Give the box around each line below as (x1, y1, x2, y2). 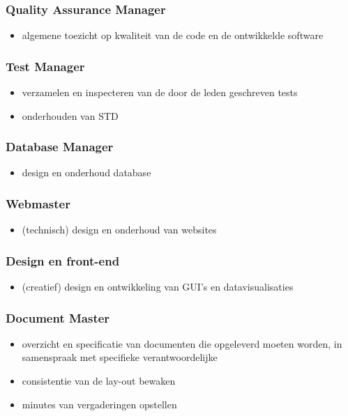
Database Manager (6, 138, 114, 155)
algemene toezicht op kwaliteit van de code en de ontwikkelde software (22, 28, 324, 43)
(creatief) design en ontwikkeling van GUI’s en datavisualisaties (22, 279, 294, 294)
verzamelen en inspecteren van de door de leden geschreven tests (22, 85, 298, 100)
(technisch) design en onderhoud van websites (22, 222, 217, 237)
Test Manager (6, 57, 85, 75)
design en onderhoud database (22, 165, 151, 180)
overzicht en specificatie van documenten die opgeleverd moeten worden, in (22, 336, 342, 350)
